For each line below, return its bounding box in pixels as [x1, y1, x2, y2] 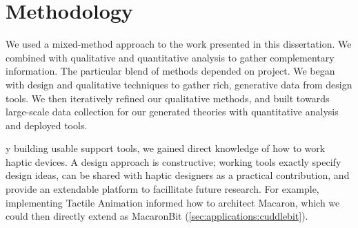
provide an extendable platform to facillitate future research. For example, [6, 182, 319, 196]
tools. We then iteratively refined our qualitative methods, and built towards [6, 91, 330, 105]
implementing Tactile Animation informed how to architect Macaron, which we [6, 195, 340, 209]
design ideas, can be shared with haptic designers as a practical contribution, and [6, 168, 350, 182]
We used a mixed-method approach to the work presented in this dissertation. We [6, 37, 352, 51]
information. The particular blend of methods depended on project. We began [6, 64, 335, 78]
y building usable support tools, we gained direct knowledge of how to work [6, 141, 326, 155]
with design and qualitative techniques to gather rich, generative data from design [6, 77, 352, 91]
